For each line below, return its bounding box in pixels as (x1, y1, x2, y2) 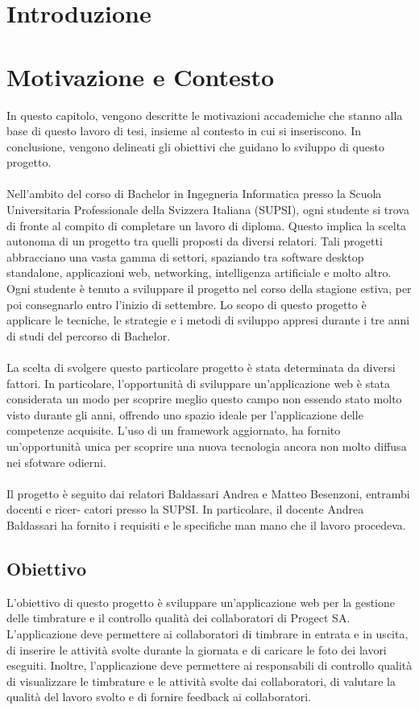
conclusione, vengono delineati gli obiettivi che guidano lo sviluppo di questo (6, 138, 384, 155)
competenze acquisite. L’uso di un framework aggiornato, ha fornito (6, 422, 341, 439)
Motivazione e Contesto (6, 60, 275, 93)
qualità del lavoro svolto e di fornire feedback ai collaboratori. (6, 688, 311, 705)
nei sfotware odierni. (6, 453, 106, 470)
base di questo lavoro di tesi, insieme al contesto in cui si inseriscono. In (6, 122, 362, 139)
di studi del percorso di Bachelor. (6, 327, 171, 344)
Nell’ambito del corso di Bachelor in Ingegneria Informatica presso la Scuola (6, 185, 382, 202)
